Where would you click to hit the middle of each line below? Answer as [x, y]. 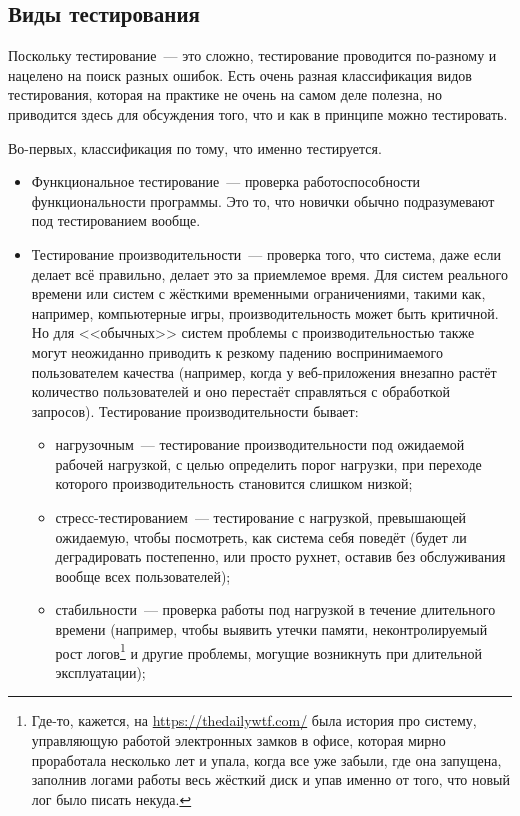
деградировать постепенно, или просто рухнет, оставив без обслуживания [280, 556]
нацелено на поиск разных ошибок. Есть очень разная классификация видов [240, 74]
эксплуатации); [100, 671]
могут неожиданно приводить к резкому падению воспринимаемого [237, 351]
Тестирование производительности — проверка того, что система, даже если [266, 253]
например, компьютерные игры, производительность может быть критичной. [265, 312]
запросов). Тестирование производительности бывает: [195, 410]
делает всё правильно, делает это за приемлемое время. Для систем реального [269, 273]
